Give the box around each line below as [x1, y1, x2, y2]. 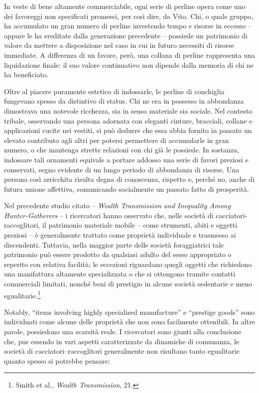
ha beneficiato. [4, 69, 49, 80]
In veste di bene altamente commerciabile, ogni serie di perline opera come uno [4, 1, 246, 11]
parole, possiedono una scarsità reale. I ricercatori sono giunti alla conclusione [4, 326, 242, 337]
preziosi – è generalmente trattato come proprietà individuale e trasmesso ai [4, 230, 236, 240]
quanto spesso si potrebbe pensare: [4, 355, 110, 366]
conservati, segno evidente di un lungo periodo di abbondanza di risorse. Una [4, 164, 240, 174]
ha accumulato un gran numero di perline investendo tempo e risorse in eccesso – [4, 20, 252, 31]
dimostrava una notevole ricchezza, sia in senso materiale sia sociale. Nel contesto [4, 105, 253, 116]
